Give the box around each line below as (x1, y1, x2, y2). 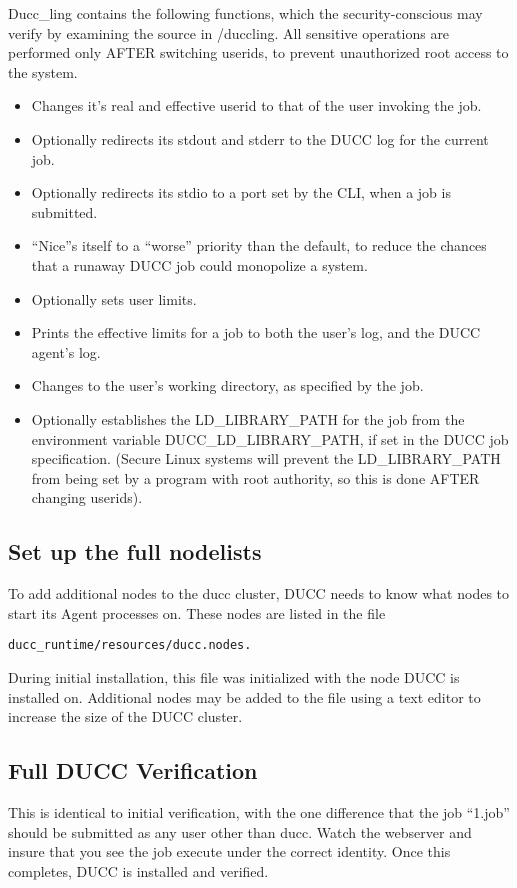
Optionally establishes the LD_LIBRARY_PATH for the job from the (31, 408, 465, 429)
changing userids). (31, 487, 143, 508)
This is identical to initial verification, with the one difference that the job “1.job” (8, 801, 510, 822)
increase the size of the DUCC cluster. (8, 706, 243, 727)
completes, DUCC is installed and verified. (8, 860, 269, 881)
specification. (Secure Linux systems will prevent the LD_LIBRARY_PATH (31, 448, 501, 469)
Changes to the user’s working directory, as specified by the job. (31, 375, 424, 396)
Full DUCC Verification (8, 755, 258, 786)
